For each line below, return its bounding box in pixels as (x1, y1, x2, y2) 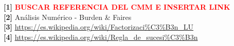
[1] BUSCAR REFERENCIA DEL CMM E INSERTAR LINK (4, 2, 230, 12)
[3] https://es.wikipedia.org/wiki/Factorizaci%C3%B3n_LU (4, 21, 193, 32)
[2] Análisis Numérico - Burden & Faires (4, 11, 132, 22)
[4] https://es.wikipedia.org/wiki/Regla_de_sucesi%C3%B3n (4, 31, 198, 42)
